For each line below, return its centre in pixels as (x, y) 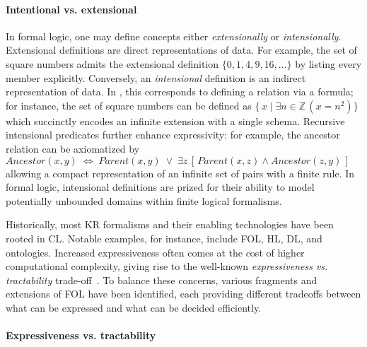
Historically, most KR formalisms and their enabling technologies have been (170, 224)
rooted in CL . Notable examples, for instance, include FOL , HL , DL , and (164, 238)
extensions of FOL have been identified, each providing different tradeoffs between (183, 294)
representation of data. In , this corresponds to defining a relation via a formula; (180, 92)
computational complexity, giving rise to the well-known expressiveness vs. (167, 266)
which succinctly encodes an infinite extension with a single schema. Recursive (175, 120)
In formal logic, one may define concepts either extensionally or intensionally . (174, 36)
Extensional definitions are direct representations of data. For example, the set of (181, 50)
